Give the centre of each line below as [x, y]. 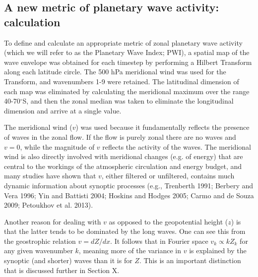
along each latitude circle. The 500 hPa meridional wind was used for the [115, 72]
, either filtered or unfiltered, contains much [168, 176]
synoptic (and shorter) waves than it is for [68, 260]
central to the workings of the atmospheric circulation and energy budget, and [123, 166]
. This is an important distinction [190, 260]
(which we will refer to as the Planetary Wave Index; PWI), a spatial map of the [127, 52]
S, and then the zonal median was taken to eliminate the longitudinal [128, 101]
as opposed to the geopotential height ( [168, 221]
